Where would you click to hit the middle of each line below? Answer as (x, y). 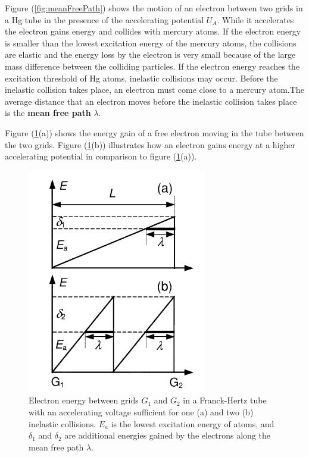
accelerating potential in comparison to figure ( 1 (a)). (101, 156)
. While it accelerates (255, 19)
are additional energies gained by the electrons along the (167, 435)
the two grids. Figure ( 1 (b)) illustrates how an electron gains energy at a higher (150, 144)
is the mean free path (48, 113)
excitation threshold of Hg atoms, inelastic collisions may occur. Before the (141, 78)
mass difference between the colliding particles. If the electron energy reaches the (152, 66)
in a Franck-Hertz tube (225, 400)
